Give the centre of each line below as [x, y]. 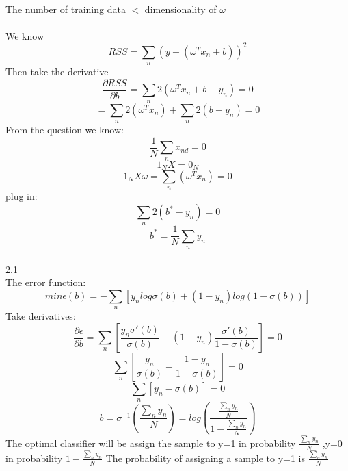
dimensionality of [180, 9]
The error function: [46, 282]
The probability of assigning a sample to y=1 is [205, 458]
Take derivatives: [41, 316]
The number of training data [66, 9]
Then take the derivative [57, 72]
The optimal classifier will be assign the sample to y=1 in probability [151, 443]
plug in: [22, 196]
